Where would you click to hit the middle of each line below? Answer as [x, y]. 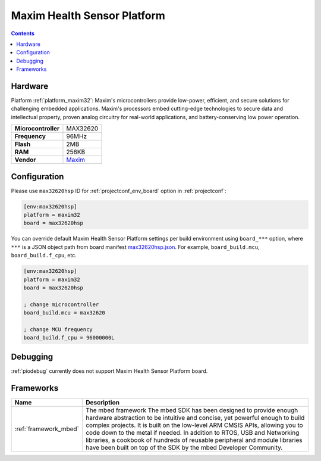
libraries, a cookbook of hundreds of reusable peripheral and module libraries [194, 440]
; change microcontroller [61, 304]
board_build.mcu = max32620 [64, 313]
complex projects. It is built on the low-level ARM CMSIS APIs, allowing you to [194, 425]
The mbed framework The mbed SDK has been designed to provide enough [192, 410]
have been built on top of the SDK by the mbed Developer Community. [184, 447]
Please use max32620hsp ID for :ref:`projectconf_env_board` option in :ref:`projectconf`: [119, 191]
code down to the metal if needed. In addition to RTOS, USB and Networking [192, 432]
